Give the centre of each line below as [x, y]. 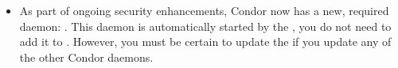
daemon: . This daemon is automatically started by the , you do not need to [205, 26]
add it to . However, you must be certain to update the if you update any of [205, 42]
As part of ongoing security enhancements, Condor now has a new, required [204, 10]
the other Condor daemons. [86, 57]
